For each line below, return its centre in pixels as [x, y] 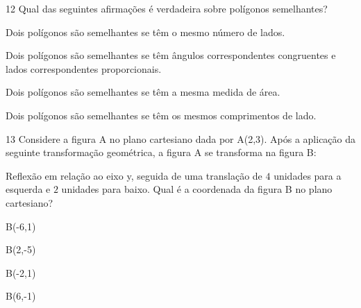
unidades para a [308, 175]
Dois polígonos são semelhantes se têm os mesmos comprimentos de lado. [161, 115]
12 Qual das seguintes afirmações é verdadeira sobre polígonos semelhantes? [167, 8]
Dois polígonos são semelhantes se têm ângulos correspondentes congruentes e [171, 55]
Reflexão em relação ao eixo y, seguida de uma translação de [134, 175]
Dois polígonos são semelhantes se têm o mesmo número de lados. [145, 32]
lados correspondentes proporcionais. [84, 68]
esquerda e [28, 189]
